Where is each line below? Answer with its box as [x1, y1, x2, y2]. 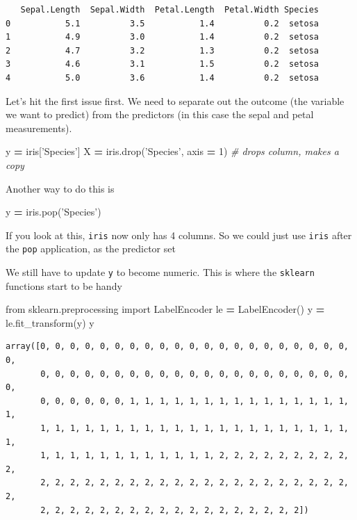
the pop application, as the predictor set [6, 241, 176, 256]
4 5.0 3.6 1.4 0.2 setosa [6, 72, 319, 83]
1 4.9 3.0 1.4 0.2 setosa [6, 32, 319, 42]
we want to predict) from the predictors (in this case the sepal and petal [6, 107, 314, 122]
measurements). [6, 120, 72, 135]
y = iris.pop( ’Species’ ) [6, 204, 101, 219]
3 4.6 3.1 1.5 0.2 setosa [6, 59, 319, 70]
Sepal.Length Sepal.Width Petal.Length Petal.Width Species [20, 5, 319, 15]
